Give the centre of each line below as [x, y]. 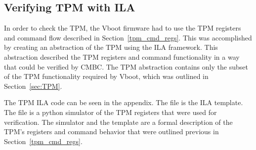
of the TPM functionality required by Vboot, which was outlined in [106, 76]
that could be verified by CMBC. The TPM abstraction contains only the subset [126, 66]
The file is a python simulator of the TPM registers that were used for [110, 112]
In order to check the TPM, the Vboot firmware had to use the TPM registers [123, 28]
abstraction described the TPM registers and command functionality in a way [122, 56]
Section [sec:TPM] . [33, 86]
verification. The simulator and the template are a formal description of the [118, 122]
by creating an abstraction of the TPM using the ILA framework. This [111, 47]
